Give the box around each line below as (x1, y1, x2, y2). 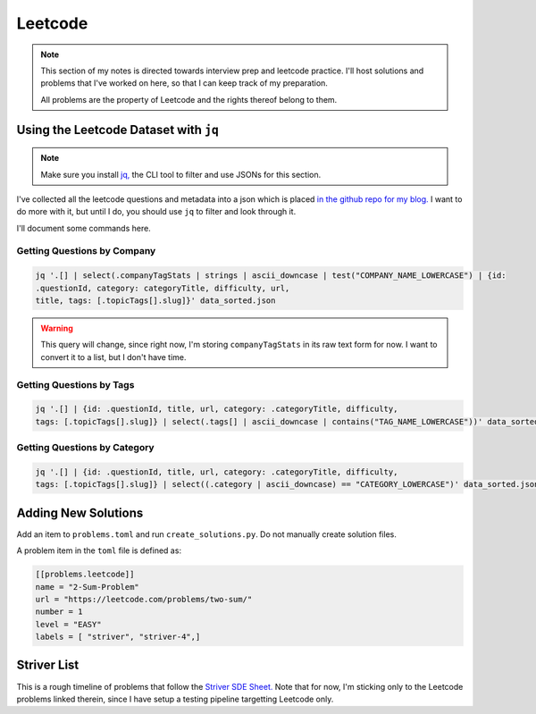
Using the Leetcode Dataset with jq (16, 122, 219, 138)
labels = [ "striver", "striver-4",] (35, 632, 201, 643)
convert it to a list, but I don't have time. (40, 351, 187, 362)
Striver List (16, 658, 80, 673)
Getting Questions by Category (16, 441, 155, 454)
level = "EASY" (35, 619, 102, 629)
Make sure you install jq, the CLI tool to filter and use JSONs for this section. (40, 169, 322, 180)
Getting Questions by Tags (16, 378, 135, 391)
